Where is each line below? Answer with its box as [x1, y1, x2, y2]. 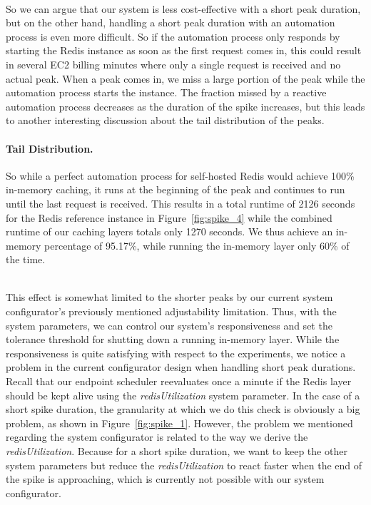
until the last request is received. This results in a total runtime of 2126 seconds [6, 195, 355, 210]
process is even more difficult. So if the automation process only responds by [6, 29, 340, 44]
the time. [6, 252, 46, 267]
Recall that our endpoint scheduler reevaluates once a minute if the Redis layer [6, 374, 352, 389]
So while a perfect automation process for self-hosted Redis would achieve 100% [6, 168, 355, 183]
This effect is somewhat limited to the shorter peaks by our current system [6, 290, 333, 305]
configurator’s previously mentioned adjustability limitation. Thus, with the [6, 304, 337, 319]
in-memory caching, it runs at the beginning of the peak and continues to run [6, 182, 345, 197]
